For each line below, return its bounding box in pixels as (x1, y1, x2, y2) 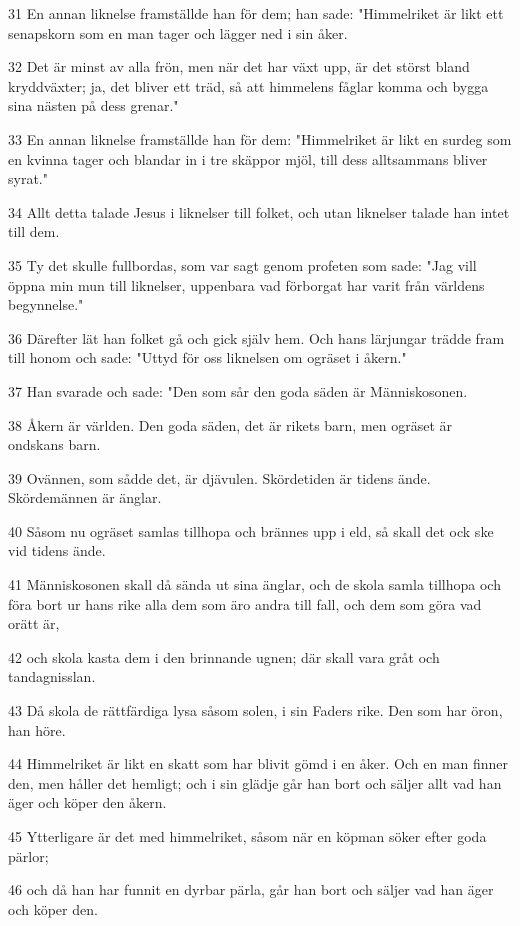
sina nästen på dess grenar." (8, 95, 179, 116)
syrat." (8, 168, 48, 189)
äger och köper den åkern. (8, 792, 167, 813)
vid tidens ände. (8, 540, 106, 561)
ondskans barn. (8, 434, 101, 455)
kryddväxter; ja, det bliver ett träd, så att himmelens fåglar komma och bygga (8, 75, 489, 96)
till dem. (8, 221, 60, 242)
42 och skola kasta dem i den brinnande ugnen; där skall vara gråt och (8, 646, 440, 667)
